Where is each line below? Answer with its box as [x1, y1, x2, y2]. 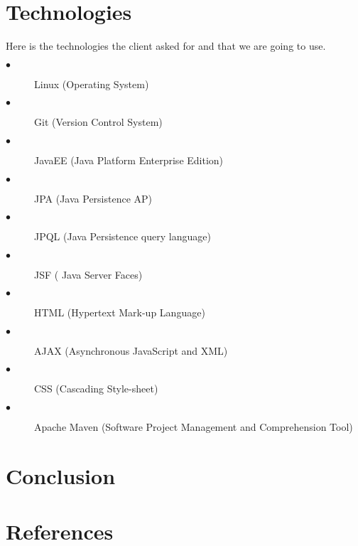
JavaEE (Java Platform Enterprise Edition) [34, 152, 224, 167]
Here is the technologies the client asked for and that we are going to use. [6, 38, 326, 53]
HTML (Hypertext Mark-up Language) [34, 305, 205, 320]
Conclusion [6, 461, 116, 490]
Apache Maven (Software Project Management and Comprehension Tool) [34, 419, 353, 434]
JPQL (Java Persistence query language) [34, 229, 211, 244]
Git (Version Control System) [34, 114, 163, 129]
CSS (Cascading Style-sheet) [34, 381, 158, 396]
